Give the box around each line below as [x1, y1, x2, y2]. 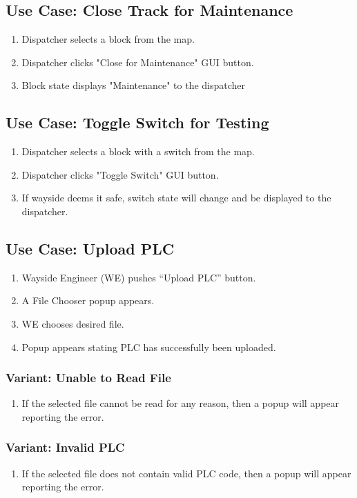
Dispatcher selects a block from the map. [21, 32, 195, 46]
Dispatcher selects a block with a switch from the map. [21, 144, 255, 159]
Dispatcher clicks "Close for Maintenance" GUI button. [21, 54, 254, 69]
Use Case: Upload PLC [6, 237, 175, 259]
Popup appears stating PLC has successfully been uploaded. [21, 339, 276, 354]
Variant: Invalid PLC [6, 439, 125, 456]
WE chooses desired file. [21, 316, 124, 330]
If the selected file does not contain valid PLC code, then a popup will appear [21, 466, 351, 480]
